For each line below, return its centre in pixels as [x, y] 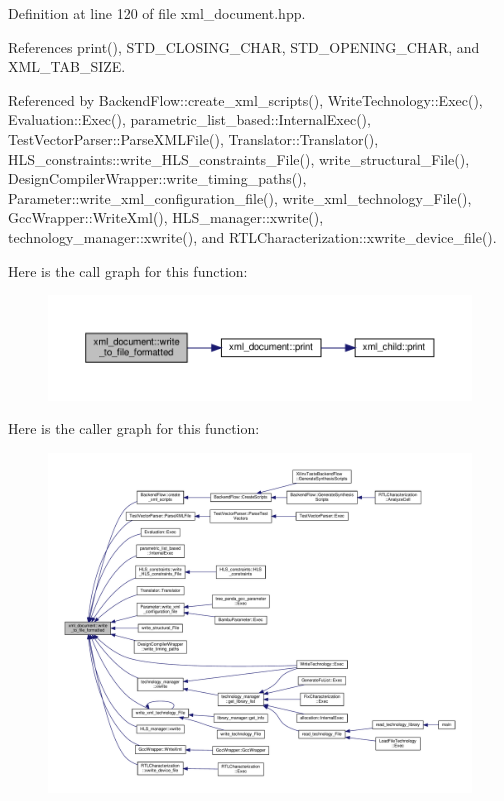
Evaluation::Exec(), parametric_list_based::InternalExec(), [189, 119]
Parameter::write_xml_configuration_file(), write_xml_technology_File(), [240, 197]
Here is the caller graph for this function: [134, 428]
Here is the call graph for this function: [128, 270]
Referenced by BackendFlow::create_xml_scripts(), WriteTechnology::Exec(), [245, 99]
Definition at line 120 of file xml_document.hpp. [157, 13]
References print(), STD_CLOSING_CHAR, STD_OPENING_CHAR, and [244, 46]
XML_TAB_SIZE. [67, 66]
